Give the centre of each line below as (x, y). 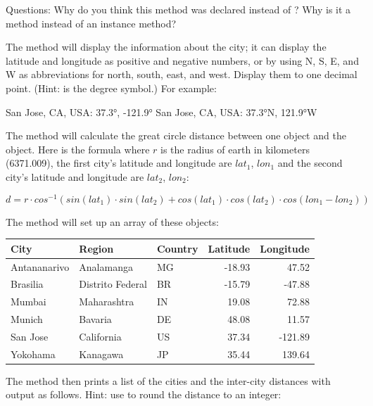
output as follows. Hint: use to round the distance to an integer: (144, 394)
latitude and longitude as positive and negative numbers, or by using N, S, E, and (182, 60)
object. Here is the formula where (78, 149)
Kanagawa (101, 354)
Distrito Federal (113, 284)
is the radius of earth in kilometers (235, 149)
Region (96, 248)
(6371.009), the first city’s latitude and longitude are (119, 163)
